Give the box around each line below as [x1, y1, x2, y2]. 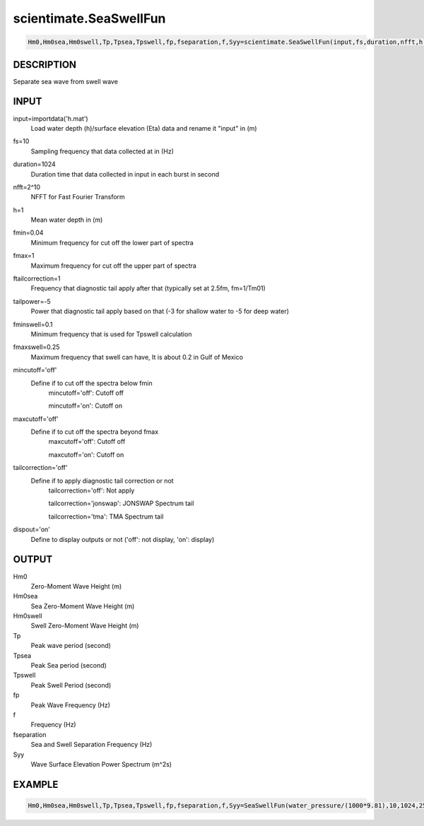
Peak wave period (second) [30, 642, 111, 650]
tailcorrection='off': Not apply [48, 486, 135, 495]
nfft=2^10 [13, 182, 41, 191]
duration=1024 [13, 160, 56, 169]
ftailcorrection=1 [13, 274, 61, 283]
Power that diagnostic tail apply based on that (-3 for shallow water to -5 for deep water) [30, 307, 290, 316]
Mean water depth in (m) [30, 216, 103, 224]
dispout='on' [13, 525, 51, 533]
